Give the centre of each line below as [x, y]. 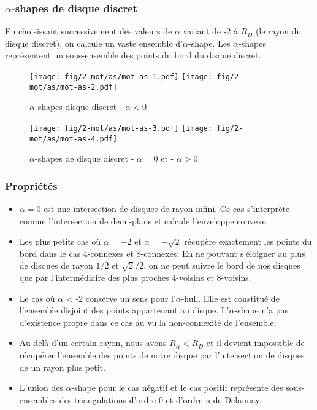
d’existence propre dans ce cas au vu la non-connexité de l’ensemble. [148, 322]
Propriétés [31, 185]
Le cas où [37, 298]
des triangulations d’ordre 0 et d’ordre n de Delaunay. [160, 399]
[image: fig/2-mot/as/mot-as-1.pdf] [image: [121, 77]
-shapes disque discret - [78, 107]
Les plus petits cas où [60, 241]
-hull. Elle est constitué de [230, 298]
